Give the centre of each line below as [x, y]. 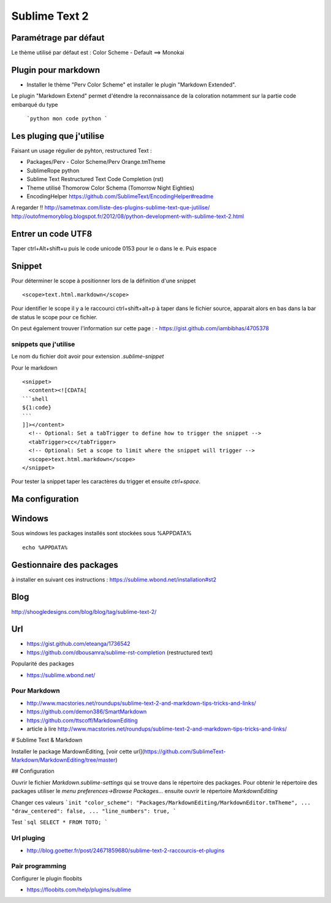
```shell [35, 399]
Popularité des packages [43, 664]
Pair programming [39, 866]
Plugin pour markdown [56, 70]
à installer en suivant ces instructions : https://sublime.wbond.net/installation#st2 [114, 579]
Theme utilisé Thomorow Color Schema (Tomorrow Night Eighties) [111, 188]
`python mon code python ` [67, 119]
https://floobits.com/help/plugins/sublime [79, 889]
